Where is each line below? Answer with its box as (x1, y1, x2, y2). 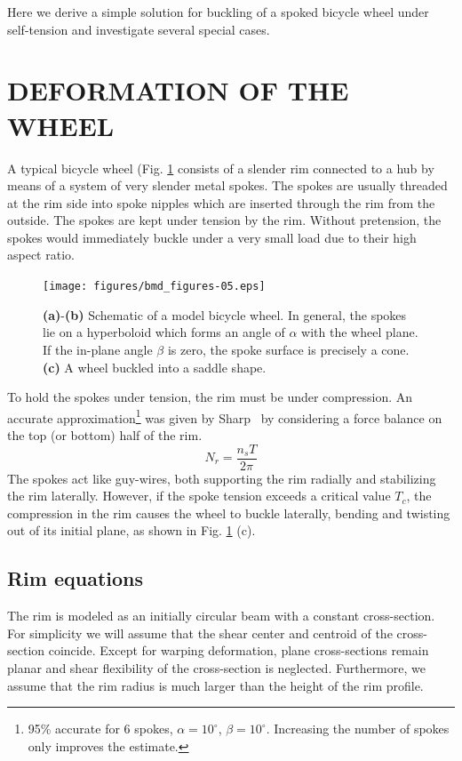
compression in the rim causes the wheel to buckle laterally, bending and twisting (7, 503, 450, 522)
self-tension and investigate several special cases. (7, 20, 270, 38)
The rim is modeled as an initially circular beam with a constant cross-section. (7, 606, 435, 625)
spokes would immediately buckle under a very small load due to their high (7, 228, 417, 246)
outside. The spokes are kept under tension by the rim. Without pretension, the (7, 211, 442, 229)
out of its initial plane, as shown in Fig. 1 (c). (7, 521, 256, 540)
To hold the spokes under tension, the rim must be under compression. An (7, 388, 413, 406)
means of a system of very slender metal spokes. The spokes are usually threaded (7, 176, 448, 195)
